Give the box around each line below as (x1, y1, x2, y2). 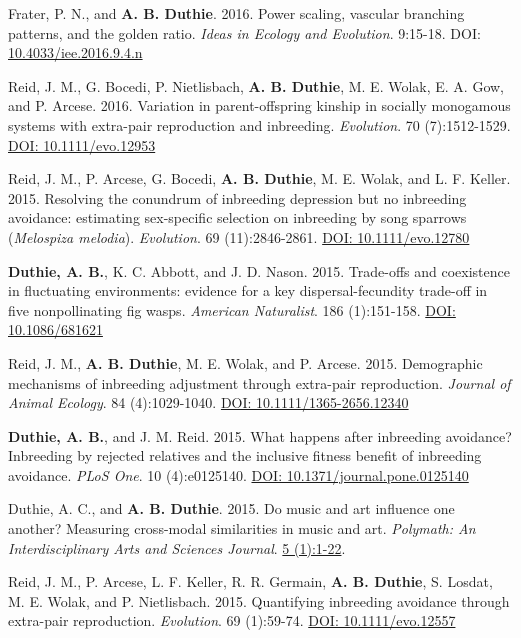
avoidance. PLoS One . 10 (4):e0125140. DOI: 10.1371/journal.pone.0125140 (8, 464, 469, 485)
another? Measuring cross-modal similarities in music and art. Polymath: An (8, 518, 476, 539)
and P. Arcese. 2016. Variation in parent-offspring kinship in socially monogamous (8, 95, 511, 116)
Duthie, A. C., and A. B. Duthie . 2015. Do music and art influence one (8, 498, 455, 519)
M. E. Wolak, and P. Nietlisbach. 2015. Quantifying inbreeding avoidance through (8, 590, 510, 611)
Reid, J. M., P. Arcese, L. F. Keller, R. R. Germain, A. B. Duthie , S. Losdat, (8, 571, 493, 592)
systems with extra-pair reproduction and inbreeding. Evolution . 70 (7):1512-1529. (8, 114, 511, 135)
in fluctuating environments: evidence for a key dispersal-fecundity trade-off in (8, 280, 488, 301)
